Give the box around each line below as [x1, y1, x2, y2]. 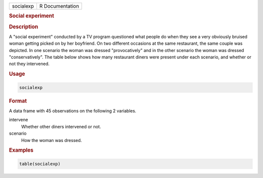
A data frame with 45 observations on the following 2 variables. [9, 107, 136, 114]
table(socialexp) [19, 161, 61, 166]
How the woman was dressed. [21, 137, 82, 143]
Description [9, 23, 38, 30]
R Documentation [39, 3, 79, 9]
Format [9, 97, 27, 104]
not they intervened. [9, 61, 50, 67]
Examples [9, 147, 34, 154]
